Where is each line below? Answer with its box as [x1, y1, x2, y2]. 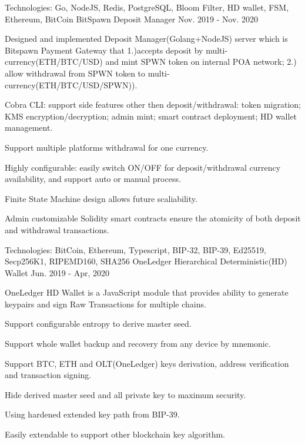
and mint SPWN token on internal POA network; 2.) [105, 55, 297, 68]
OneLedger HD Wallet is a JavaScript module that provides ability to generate [5, 286, 289, 299]
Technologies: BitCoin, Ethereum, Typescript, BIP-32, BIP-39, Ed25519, [5, 243, 266, 256]
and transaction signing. [5, 369, 92, 381]
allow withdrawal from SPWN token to [5, 67, 146, 79]
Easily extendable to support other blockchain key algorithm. [5, 428, 226, 440]
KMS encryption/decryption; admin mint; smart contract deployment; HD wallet [5, 110, 297, 122]
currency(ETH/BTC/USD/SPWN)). [5, 78, 138, 91]
